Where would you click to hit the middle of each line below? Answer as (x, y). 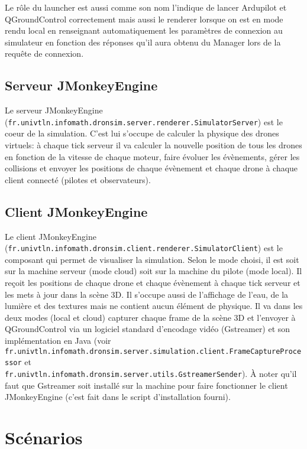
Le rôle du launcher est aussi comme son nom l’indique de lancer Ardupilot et (146, 7)
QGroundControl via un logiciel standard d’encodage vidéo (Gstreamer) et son (148, 329)
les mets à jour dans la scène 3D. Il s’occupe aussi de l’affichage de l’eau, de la (147, 294)
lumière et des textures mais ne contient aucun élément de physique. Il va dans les (154, 306)
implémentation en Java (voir (58, 340)
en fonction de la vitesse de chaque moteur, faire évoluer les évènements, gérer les (152, 156)
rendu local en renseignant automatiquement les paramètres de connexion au (144, 30)
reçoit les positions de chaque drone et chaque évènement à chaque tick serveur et (153, 283)
